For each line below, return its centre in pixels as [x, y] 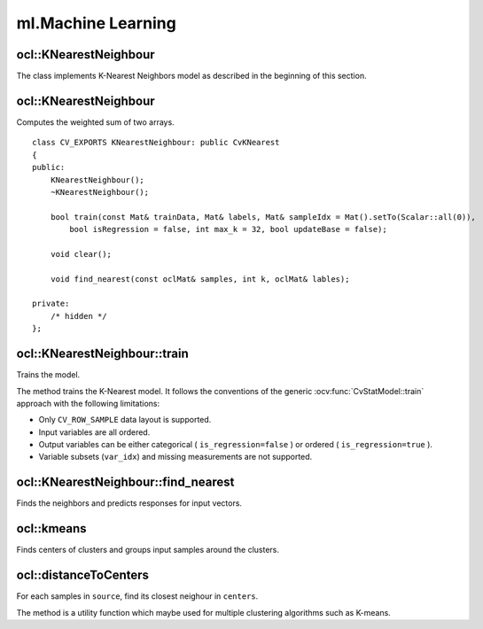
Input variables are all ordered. [94, 432]
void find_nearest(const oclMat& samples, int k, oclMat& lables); [200, 279]
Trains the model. [48, 375]
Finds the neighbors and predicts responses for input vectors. [129, 503]
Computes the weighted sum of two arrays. [95, 122]
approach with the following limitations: [88, 403]
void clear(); [81, 254]
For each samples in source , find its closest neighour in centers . [137, 596]
